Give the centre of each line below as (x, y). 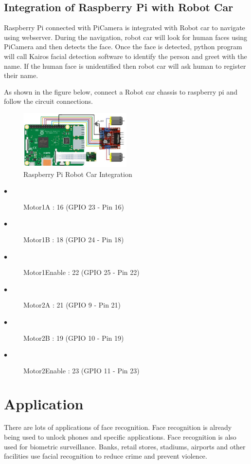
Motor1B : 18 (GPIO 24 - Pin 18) (74, 239)
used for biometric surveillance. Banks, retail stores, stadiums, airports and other (125, 446)
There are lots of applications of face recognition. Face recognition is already (118, 427)
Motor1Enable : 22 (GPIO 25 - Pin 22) (81, 272)
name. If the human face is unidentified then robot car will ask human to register (125, 66)
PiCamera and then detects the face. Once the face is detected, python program (123, 47)
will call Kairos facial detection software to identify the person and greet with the (125, 56)
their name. (21, 75)
